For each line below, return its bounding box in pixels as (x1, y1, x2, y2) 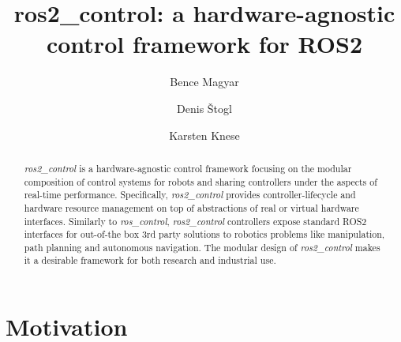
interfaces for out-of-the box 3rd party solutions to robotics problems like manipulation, (24, 227, 385, 241)
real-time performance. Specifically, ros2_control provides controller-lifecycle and (24, 188, 356, 201)
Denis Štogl (177, 100, 232, 116)
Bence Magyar (170, 73, 239, 90)
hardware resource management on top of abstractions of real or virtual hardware (24, 201, 359, 214)
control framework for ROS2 (46, 28, 363, 60)
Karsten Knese (169, 126, 240, 143)
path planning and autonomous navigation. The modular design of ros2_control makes (24, 240, 380, 254)
